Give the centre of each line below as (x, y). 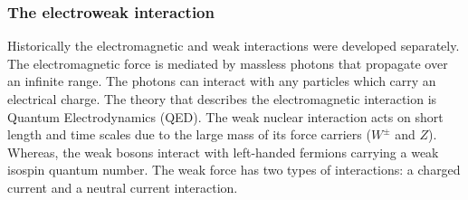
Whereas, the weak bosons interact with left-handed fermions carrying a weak (223, 152)
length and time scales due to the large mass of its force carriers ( (189, 134)
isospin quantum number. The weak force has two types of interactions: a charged (234, 170)
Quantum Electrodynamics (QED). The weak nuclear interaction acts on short (225, 116)
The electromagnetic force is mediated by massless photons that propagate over (228, 63)
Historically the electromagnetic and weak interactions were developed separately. (234, 46)
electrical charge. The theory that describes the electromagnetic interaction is (222, 99)
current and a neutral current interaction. (123, 187)
